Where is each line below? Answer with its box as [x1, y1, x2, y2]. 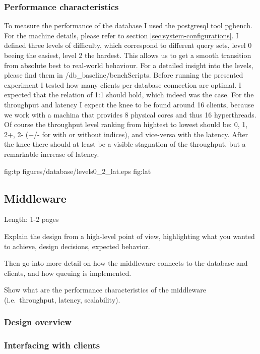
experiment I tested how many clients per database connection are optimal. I [4, 79, 241, 90]
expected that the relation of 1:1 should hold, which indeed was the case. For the [4, 89, 254, 100]
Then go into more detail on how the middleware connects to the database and [4, 258, 248, 268]
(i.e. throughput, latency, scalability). [4, 294, 120, 305]
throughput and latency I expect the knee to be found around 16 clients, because [4, 99, 254, 109]
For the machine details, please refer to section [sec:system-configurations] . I [4, 30, 239, 40]
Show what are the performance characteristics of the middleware [4, 284, 206, 295]
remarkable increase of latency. [4, 148, 99, 159]
